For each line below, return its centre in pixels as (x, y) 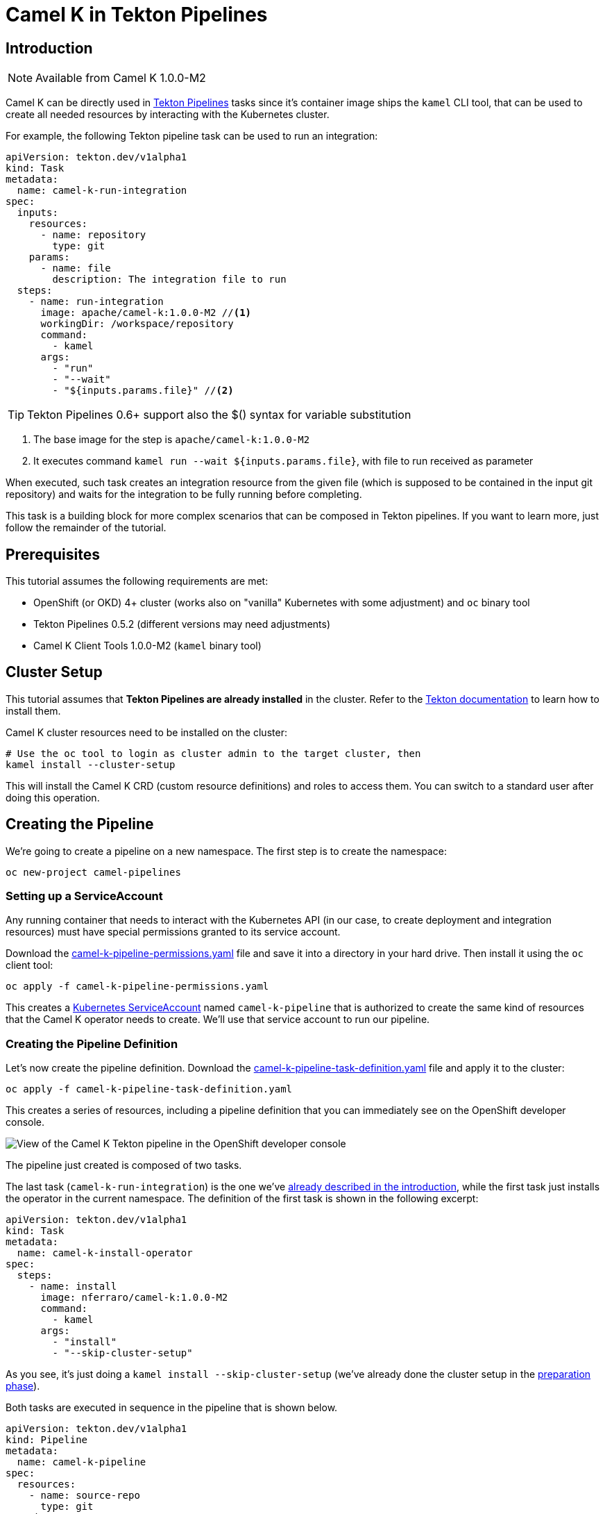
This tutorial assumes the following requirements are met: (137, 581)
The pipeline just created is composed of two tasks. (124, 1165)
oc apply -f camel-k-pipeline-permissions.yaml (137, 987)
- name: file (76, 268)
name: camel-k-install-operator (105, 1253)
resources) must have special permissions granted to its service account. (173, 932)
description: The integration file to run (169, 280)
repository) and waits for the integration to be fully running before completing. (184, 494)
